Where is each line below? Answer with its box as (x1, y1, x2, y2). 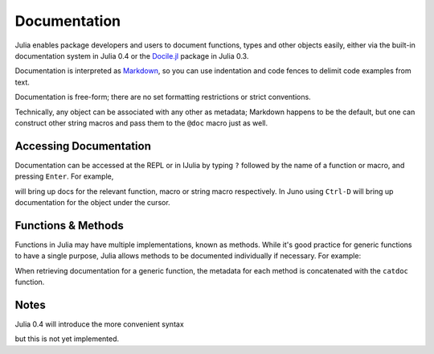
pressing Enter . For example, (14, 171, 114, 181)
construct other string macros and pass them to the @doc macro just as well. (14, 117, 268, 128)
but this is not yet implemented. (14, 334, 120, 344)
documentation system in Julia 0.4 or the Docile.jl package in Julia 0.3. (14, 51, 249, 60)
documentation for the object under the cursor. (14, 197, 170, 207)
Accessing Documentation (14, 139, 152, 153)
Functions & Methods (14, 218, 125, 233)
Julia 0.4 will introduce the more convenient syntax (14, 319, 184, 329)
